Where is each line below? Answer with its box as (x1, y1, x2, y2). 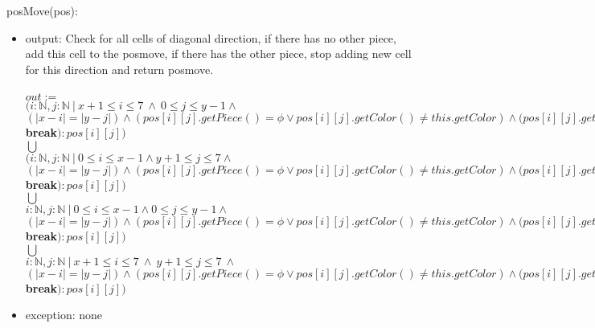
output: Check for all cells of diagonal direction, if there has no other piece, (25, 29, 396, 46)
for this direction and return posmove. (25, 60, 214, 77)
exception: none (25, 306, 103, 323)
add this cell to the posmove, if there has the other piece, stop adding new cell (25, 45, 412, 62)
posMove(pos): (6, 2, 78, 18)
